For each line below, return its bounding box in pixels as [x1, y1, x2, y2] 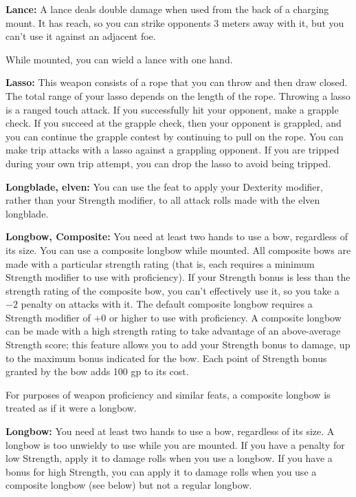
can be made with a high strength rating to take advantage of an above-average [5, 324, 341, 338]
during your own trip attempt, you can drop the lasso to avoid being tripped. [5, 156, 331, 170]
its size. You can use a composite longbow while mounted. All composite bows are [5, 242, 351, 257]
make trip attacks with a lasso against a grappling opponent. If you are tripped [5, 142, 340, 157]
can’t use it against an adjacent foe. [5, 29, 156, 43]
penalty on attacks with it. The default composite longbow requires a [21, 297, 313, 311]
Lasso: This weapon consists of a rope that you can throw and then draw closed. [5, 75, 348, 89]
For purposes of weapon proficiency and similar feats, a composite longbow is [5, 387, 331, 401]
